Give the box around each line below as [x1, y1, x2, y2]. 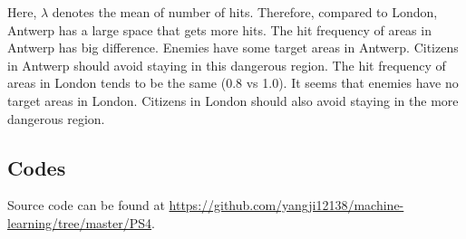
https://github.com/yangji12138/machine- [169, 196, 404, 215]
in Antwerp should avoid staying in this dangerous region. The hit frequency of [7, 55, 446, 74]
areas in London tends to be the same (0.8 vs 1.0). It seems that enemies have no [7, 73, 459, 92]
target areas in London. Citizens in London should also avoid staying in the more [7, 91, 459, 110]
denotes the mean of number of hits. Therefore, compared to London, [52, 3, 438, 21]
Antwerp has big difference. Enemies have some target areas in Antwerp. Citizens [7, 38, 459, 57]
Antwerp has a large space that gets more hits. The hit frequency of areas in [7, 20, 432, 39]
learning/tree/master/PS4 [7, 213, 152, 232]
